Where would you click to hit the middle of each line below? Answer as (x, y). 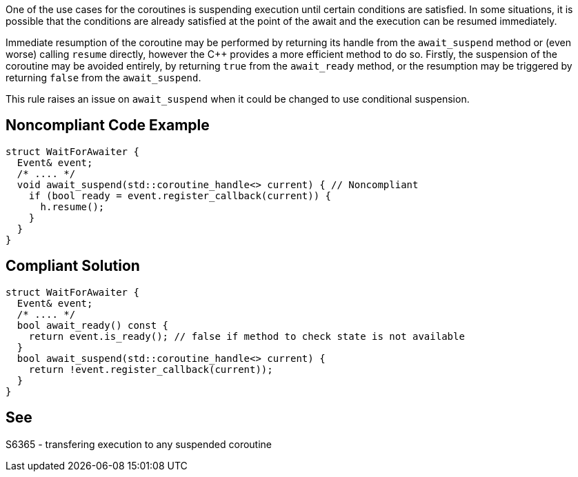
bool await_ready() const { (93, 325)
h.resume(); (72, 206)
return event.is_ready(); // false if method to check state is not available (247, 336)
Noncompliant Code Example (108, 125)
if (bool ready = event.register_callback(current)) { (180, 195)
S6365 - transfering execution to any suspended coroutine (139, 444)
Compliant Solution (73, 266)
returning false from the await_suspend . (103, 78)
